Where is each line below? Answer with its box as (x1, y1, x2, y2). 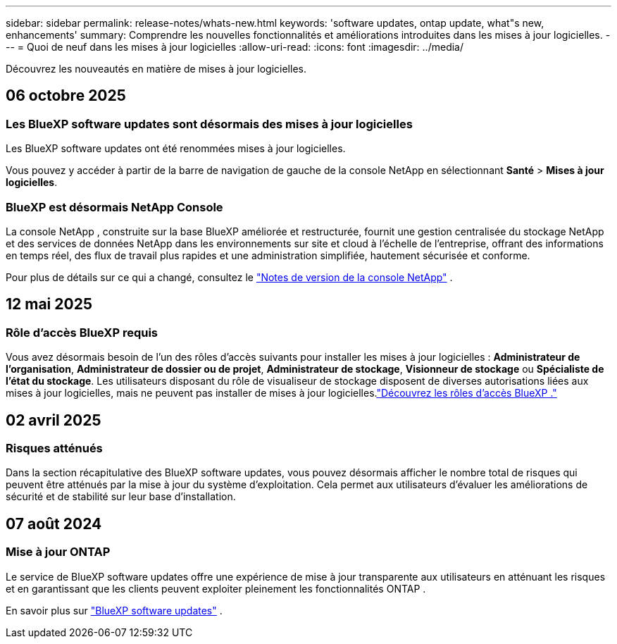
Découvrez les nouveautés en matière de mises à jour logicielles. (6, 63, 306, 75)
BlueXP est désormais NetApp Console (6, 199, 223, 214)
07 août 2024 (6, 514, 102, 533)
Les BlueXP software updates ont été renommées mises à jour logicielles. (6, 142, 346, 155)
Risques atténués (6, 441, 103, 456)
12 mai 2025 (6, 295, 92, 314)
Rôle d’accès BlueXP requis (6, 325, 158, 340)
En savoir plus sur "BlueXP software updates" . (6, 604, 223, 617)
